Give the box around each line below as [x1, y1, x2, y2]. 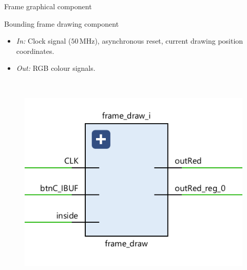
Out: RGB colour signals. [16, 63, 96, 73]
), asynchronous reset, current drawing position [94, 35, 243, 46]
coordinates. [16, 45, 54, 56]
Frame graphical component [4, 1, 92, 11]
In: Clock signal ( [16, 35, 71, 46]
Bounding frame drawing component [4, 18, 119, 29]
